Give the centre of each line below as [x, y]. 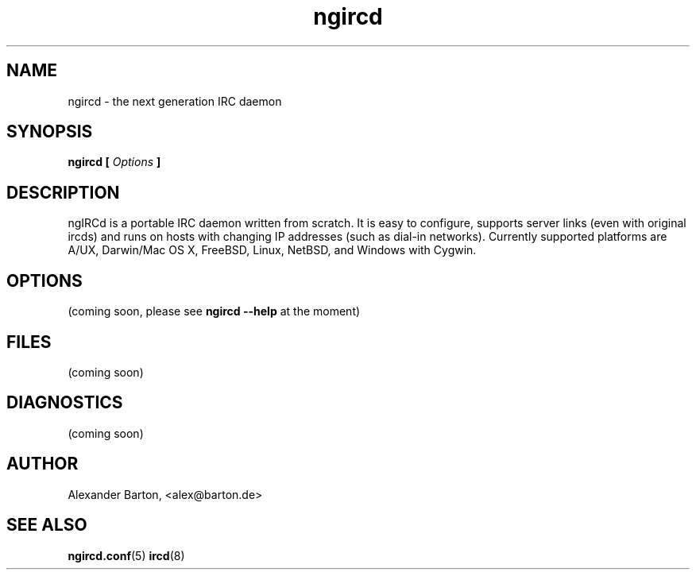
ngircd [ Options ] [114, 162]
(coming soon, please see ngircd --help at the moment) [214, 311]
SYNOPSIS [50, 132]
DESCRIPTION [63, 192]
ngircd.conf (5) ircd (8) [126, 555]
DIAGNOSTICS [65, 403]
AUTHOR [43, 464]
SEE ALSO [47, 525]
